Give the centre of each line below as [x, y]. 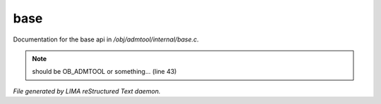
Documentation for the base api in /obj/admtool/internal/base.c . [106, 39]
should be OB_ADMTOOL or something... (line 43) [104, 72]
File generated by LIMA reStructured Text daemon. [87, 91]
